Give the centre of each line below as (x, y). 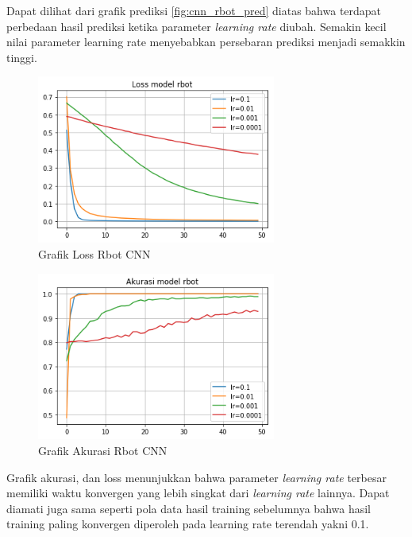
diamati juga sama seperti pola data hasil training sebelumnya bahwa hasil (189, 508)
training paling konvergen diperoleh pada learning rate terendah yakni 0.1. (188, 524)
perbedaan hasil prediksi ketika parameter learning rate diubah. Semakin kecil (196, 26)
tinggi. (22, 57)
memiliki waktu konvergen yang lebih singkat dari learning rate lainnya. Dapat (198, 493)
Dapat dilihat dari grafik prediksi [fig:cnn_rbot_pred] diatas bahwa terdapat (194, 10)
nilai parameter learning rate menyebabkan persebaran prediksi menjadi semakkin (206, 42)
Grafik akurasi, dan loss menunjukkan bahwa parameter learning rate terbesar (196, 477)
